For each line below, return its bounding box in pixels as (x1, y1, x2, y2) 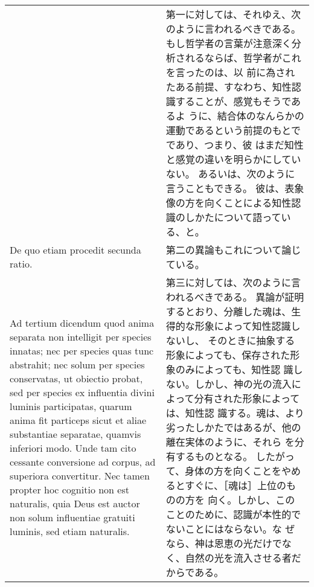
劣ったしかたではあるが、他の (165, 420, 301, 434)
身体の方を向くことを (185, 464, 282, 478)
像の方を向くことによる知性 (165, 196, 292, 210)
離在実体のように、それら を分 (165, 435, 304, 449)
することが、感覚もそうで (175, 94, 292, 108)
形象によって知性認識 (194, 319, 291, 333)
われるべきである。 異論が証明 (165, 290, 304, 304)
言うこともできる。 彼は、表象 (165, 181, 304, 195)
